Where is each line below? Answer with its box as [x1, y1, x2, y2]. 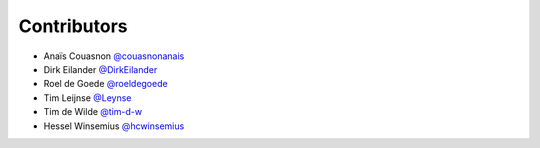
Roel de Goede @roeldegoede [43, 78, 169, 90]
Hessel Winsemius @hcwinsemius [43, 120, 185, 132]
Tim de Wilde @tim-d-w [43, 106, 143, 118]
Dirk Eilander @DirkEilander [43, 63, 158, 75]
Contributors [18, 15, 129, 37]
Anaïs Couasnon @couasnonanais [43, 50, 185, 62]
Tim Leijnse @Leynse [43, 91, 132, 104]
